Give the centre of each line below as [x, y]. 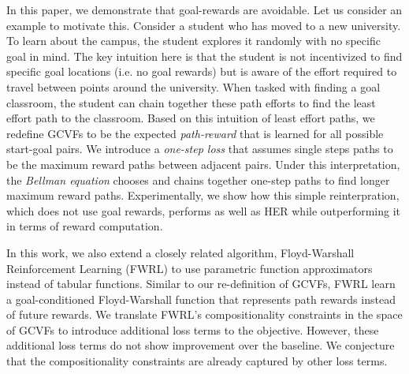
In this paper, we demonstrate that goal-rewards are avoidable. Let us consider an [204, 9]
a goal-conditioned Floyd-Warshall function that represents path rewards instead [201, 299]
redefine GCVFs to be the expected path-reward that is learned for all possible [195, 133]
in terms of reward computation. [85, 226]
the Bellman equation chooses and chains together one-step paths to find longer [198, 180]
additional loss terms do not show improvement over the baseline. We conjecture [201, 345]
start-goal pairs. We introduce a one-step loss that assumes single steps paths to [200, 149]
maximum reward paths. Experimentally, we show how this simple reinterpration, [203, 195]
